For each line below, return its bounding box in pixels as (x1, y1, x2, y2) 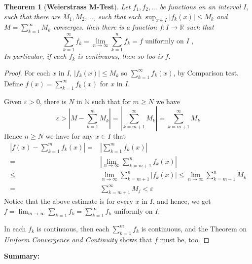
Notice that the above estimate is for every (4, 196, 133, 206)
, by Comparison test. (173, 67, 239, 77)
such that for (92, 96, 131, 106)
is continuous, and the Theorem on (141, 223, 247, 233)
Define (4, 78, 23, 88)
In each (4, 223, 26, 233)
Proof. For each (4, 67, 50, 77)
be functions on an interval (159, 1, 241, 11)
